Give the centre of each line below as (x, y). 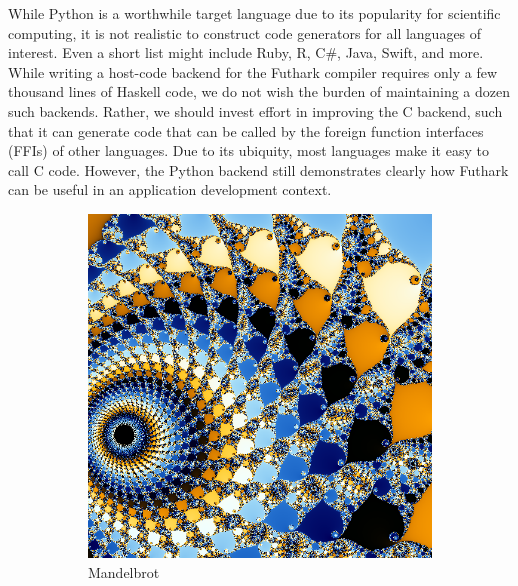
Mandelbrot (124, 571)
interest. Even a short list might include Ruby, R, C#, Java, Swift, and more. (246, 52)
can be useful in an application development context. (170, 189)
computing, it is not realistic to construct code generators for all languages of (245, 32)
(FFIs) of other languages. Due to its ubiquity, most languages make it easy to (248, 150)
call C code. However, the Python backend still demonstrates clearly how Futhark (258, 169)
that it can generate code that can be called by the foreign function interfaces (246, 130)
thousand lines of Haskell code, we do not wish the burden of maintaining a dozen (259, 91)
